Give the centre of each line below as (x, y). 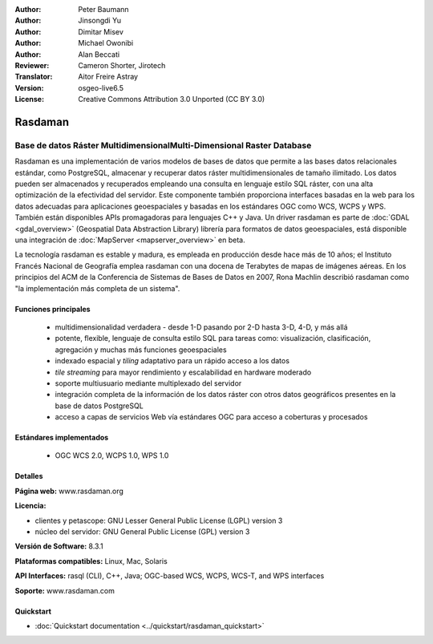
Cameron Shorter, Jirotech (122, 65)
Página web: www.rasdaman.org (69, 491)
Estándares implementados (62, 438)
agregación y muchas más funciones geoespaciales (141, 350)
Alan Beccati (99, 54)
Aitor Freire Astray (108, 77)
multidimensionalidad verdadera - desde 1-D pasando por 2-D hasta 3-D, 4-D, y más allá (201, 327)
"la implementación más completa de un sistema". (97, 288)
